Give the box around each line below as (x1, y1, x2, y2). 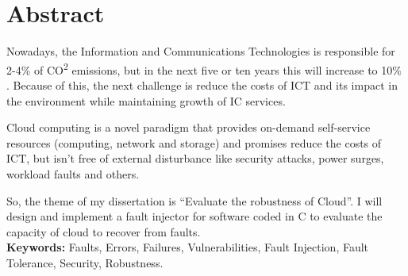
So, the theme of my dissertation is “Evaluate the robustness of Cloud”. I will (6, 192, 383, 209)
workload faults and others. (6, 165, 140, 182)
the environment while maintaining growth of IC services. (6, 92, 286, 109)
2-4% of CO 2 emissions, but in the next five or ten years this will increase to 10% (6, 59, 402, 78)
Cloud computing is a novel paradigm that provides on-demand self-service (6, 119, 371, 136)
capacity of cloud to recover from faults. (6, 223, 201, 240)
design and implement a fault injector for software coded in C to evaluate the (6, 208, 383, 224)
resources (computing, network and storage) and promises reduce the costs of (6, 134, 382, 151)
